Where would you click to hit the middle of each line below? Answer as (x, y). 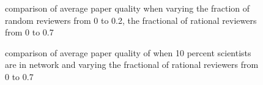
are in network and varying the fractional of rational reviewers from (132, 65)
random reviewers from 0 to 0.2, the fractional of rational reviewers (131, 20)
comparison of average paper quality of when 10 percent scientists (128, 52)
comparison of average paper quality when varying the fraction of (128, 8)
